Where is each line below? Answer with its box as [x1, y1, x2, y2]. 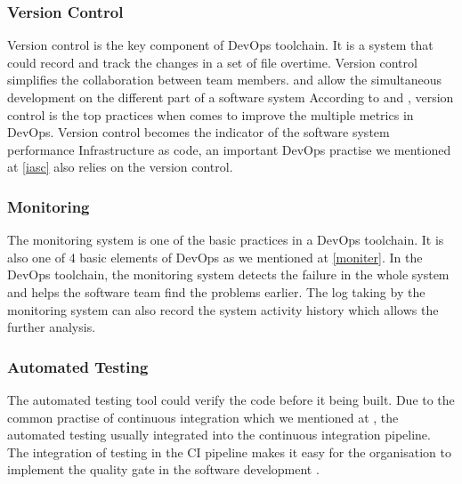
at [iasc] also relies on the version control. [7, 157, 233, 176]
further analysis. [7, 318, 96, 336]
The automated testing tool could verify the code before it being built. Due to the [7, 390, 455, 408]
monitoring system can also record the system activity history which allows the [7, 300, 439, 319]
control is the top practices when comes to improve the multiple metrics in [7, 105, 414, 124]
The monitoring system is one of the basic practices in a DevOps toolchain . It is [7, 230, 444, 249]
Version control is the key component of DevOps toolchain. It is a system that [7, 36, 434, 54]
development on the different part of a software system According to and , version [7, 88, 454, 106]
